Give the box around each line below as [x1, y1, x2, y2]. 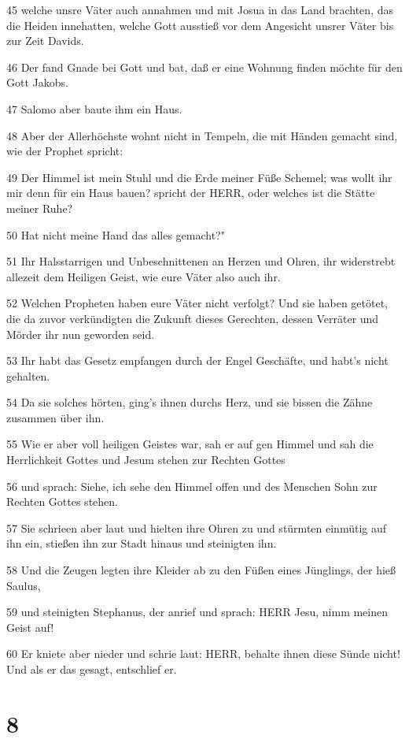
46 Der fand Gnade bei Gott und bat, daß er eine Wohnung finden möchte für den [6, 58, 403, 75]
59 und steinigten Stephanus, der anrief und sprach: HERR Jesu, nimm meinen [6, 603, 389, 620]
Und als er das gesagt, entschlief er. [6, 661, 177, 677]
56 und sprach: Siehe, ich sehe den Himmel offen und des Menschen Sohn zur [6, 477, 378, 494]
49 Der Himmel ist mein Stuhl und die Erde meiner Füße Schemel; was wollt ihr [6, 169, 392, 185]
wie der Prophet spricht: [6, 143, 123, 159]
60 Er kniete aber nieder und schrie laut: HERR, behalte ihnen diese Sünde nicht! [6, 645, 400, 662]
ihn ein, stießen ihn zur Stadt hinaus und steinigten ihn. [6, 535, 277, 551]
